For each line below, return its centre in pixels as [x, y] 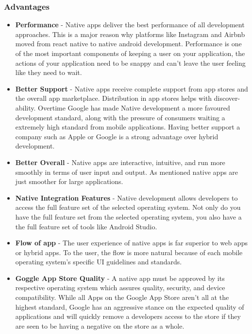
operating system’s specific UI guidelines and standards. [99, 262]
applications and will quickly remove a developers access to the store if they [128, 316]
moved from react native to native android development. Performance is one [128, 44]
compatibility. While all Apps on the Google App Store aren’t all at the [122, 297]
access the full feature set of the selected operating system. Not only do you [128, 207]
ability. [25, 107]
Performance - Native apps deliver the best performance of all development [130, 25]
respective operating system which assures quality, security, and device [120, 288]
